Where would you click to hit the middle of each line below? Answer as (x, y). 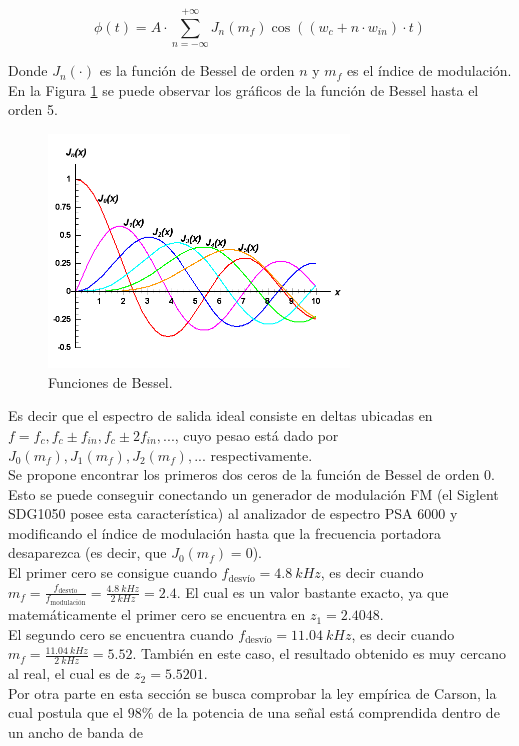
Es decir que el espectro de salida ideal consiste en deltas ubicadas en (220, 415)
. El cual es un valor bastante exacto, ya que (312, 591)
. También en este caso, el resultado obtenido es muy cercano (319, 653)
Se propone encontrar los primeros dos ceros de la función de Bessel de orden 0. (252, 474)
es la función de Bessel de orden (197, 70)
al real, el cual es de (69, 673)
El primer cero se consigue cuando (112, 572)
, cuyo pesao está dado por (256, 434)
